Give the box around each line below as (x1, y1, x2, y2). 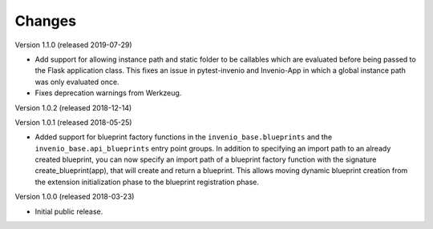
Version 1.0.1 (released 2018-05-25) (14, 117, 132, 127)
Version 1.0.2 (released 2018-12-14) (14, 102, 132, 112)
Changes (14, 12, 76, 30)
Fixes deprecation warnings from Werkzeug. (34, 88, 182, 98)
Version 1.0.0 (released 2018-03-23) (14, 192, 135, 202)
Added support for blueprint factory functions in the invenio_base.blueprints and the (34, 132, 333, 142)
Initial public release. (34, 207, 103, 216)
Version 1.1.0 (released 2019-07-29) (14, 40, 132, 50)
